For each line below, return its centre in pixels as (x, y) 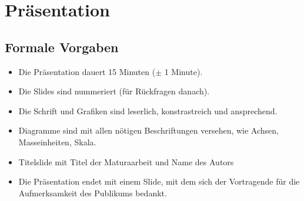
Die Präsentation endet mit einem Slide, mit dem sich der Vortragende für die (159, 181)
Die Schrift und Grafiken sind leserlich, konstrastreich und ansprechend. (148, 110)
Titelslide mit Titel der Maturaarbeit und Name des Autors (126, 161)
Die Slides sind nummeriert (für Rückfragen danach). (114, 91)
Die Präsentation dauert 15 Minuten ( (87, 71)
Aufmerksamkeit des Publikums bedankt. (93, 193)
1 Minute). (183, 71)
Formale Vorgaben (62, 47)
